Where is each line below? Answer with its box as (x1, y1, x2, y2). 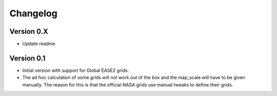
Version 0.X (9, 27, 48, 36)
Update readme (22, 41, 56, 47)
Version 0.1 (9, 54, 46, 62)
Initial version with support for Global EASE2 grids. (22, 67, 129, 74)
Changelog (9, 8, 57, 19)
